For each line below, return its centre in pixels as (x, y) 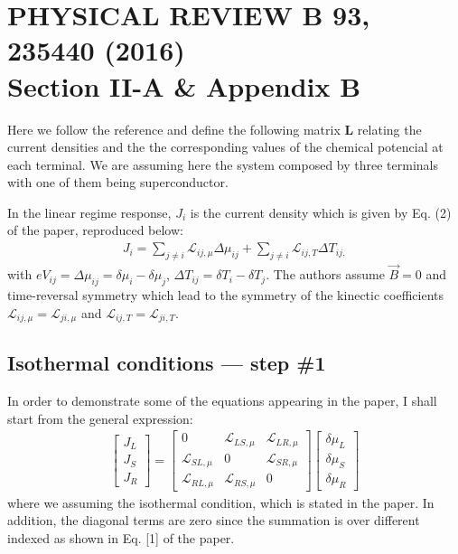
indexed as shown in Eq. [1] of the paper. (121, 538)
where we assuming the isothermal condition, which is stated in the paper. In (221, 502)
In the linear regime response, (89, 212)
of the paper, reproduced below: (95, 230)
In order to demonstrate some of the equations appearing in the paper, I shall (222, 401)
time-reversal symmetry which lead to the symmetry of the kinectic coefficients (225, 294)
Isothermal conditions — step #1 (167, 363)
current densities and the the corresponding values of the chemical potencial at (225, 147)
